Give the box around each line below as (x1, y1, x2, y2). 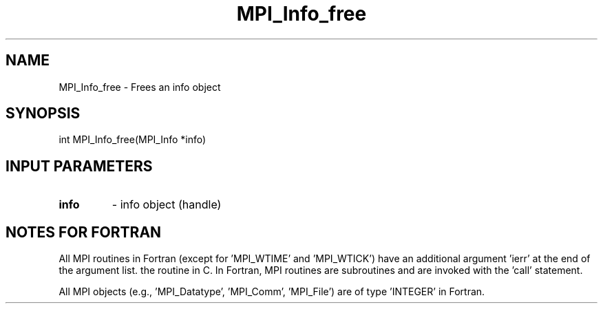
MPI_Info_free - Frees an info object (59, 81, 221, 93)
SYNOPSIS (6, 105, 81, 122)
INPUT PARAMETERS (6, 157, 153, 175)
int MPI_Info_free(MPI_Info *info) (59, 134, 207, 146)
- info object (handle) (112, 198, 222, 212)
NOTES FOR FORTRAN (6, 223, 162, 241)
